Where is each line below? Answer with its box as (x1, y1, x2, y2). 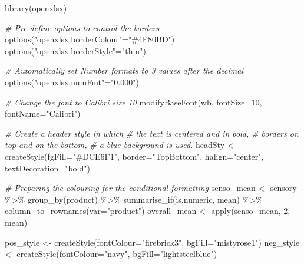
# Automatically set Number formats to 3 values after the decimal (5, 64, 243, 77)
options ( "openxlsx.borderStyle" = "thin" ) (5, 44, 146, 57)
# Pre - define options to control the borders (5, 21, 160, 34)
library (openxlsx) (5, 2, 67, 14)
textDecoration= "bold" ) (5, 161, 90, 174)
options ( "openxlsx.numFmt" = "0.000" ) (5, 75, 139, 88)
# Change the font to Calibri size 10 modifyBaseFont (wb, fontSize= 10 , (5, 95, 262, 108)
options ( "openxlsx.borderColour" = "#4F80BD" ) (5, 33, 175, 45)
